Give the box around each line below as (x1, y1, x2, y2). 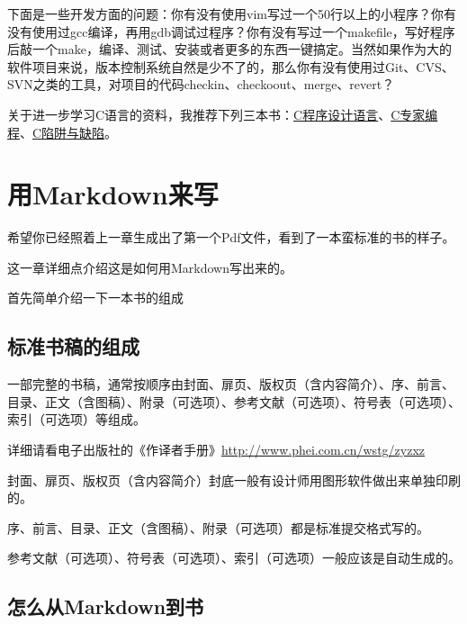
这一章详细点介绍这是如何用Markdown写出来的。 (7, 258, 293, 276)
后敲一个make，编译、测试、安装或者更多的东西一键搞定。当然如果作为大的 (7, 40, 452, 59)
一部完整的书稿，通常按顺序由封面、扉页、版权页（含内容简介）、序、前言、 (7, 375, 454, 393)
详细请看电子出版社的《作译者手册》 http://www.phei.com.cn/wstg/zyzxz (7, 440, 426, 459)
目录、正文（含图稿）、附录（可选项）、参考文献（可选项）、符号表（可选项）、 (7, 392, 461, 411)
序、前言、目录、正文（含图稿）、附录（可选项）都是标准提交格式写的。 (7, 518, 429, 537)
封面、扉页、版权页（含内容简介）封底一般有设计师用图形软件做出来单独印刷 (7, 470, 461, 489)
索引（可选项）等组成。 (7, 410, 146, 429)
